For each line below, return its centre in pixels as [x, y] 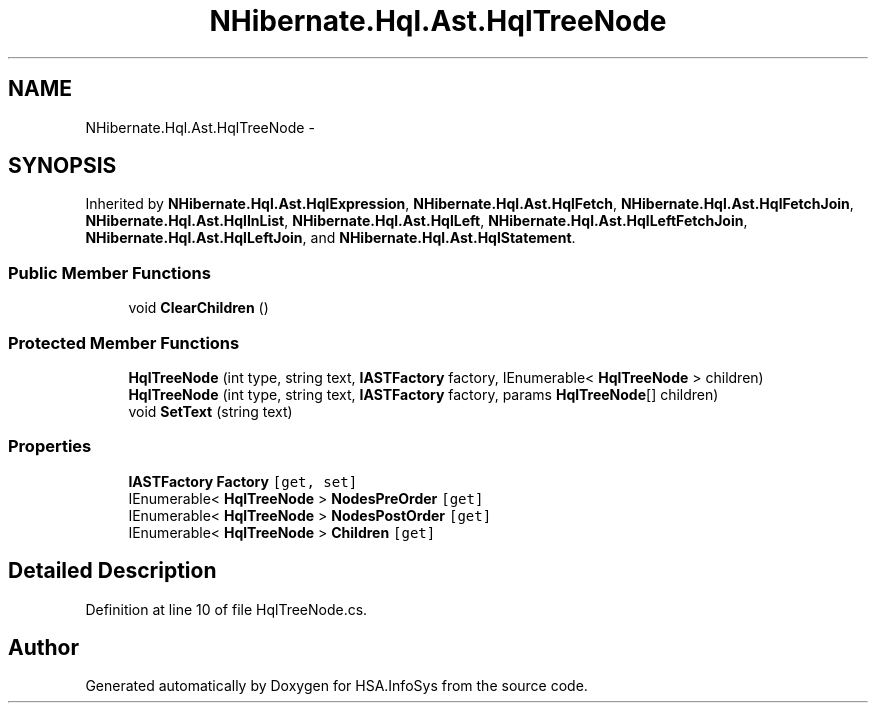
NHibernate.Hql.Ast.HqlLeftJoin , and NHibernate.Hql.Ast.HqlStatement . [330, 238]
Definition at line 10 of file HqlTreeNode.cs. [226, 609]
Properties [50, 446]
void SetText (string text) [210, 411]
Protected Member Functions [124, 342]
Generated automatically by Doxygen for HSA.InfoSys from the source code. [336, 686]
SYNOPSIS [62, 166]
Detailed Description [112, 571]
